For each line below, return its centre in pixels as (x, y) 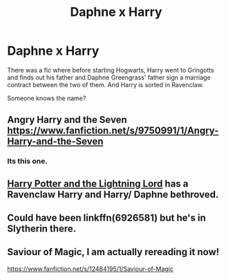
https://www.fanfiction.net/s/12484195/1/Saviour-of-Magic (91, 269)
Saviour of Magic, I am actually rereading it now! (113, 252)
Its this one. (27, 161)
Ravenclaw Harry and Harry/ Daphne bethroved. (113, 194)
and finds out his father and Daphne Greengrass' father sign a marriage (109, 77)
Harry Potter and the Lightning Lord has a (98, 184)
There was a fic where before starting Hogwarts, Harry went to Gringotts (111, 70)
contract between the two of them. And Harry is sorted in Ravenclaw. (105, 84)
